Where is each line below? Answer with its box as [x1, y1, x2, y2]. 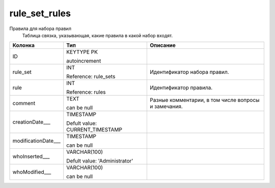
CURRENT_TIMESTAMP [66, 126, 122, 133]
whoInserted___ [12, 153, 50, 160]
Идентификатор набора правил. [150, 69, 229, 76]
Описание [150, 42, 176, 49]
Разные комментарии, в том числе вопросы [150, 97, 260, 104]
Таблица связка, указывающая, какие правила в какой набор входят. [22, 32, 173, 38]
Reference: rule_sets [66, 73, 116, 80]
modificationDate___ [12, 138, 61, 145]
